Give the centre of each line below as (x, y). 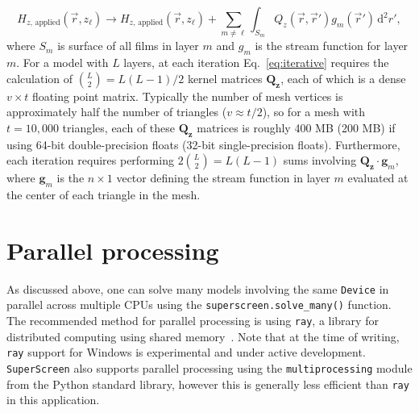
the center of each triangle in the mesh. (104, 195)
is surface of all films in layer (128, 46)
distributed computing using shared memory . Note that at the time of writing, (203, 336)
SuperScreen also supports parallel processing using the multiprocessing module (209, 368)
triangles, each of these (119, 127)
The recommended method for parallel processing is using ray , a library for (193, 321)
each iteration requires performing (90, 160)
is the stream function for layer (332, 46)
